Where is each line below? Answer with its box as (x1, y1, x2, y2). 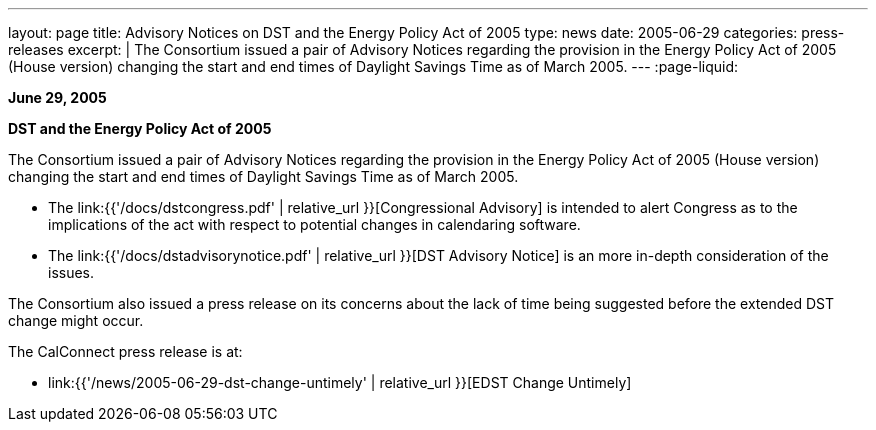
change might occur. (8, 312, 144, 329)
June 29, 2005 (8, 89, 107, 106)
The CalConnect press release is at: (8, 343, 243, 360)
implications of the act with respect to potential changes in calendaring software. (48, 216, 581, 233)
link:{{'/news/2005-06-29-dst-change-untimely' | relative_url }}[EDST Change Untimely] (48, 374, 632, 391)
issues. (48, 264, 95, 281)
